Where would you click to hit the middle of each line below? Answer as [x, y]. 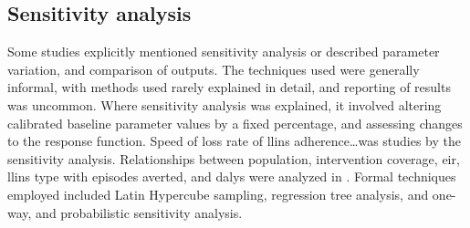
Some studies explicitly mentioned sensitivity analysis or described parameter [224, 52]
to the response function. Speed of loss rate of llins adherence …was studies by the [235, 141]
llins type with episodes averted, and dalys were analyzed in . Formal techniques [232, 176]
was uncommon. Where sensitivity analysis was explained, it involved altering [225, 104]
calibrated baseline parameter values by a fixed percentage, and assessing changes [235, 123]
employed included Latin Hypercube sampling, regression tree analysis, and [218, 194]
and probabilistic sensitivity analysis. [139, 212]
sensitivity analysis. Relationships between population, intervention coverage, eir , [234, 158]
